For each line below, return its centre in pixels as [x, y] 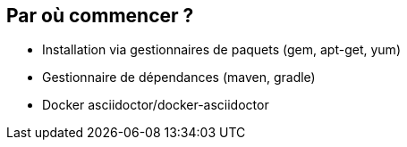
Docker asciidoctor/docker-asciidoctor [156, 105]
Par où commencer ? [100, 16]
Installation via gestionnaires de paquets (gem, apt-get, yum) [221, 50]
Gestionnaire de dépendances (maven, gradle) [179, 78]
